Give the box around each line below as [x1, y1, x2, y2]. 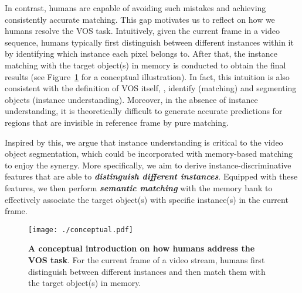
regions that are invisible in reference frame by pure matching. [5, 116, 229, 128]
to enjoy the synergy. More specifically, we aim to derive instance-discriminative [5, 158, 291, 171]
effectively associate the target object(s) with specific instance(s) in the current [5, 193, 289, 205]
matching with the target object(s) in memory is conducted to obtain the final [5, 58, 286, 71]
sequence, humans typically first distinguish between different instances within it [5, 36, 294, 48]
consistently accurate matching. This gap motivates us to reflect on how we [5, 13, 275, 25]
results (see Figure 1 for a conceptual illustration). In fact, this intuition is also [5, 70, 290, 82]
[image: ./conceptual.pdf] [28, 225, 133, 234]
